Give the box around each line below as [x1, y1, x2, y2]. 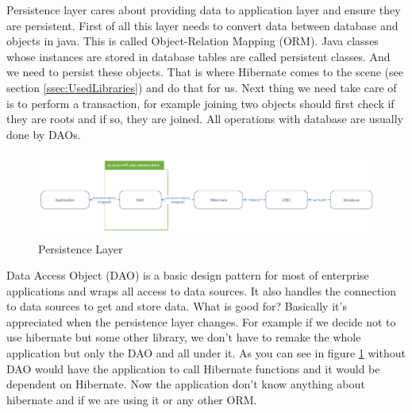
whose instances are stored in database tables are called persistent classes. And [6, 48, 391, 64]
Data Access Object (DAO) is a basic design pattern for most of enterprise [6, 267, 369, 284]
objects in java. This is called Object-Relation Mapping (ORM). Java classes [6, 33, 379, 49]
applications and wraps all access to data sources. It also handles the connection [6, 282, 397, 299]
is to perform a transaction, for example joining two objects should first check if [6, 95, 395, 111]
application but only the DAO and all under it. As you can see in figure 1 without [6, 345, 406, 361]
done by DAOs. [6, 125, 81, 142]
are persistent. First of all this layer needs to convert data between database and [6, 17, 399, 33]
